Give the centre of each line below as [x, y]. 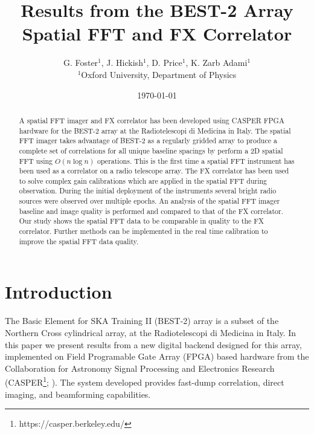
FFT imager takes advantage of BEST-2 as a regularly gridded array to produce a [148, 141]
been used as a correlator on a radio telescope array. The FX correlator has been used [154, 171]
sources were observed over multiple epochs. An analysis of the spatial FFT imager [149, 201]
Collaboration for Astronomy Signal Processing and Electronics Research [140, 368]
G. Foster [81, 63]
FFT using [36, 160]
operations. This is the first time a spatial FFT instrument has [196, 160]
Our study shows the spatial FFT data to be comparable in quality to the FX [141, 221]
